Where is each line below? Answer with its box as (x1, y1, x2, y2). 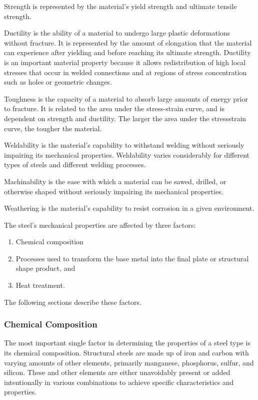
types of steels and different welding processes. (4, 159, 146, 170)
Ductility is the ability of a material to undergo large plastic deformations (4, 28, 230, 38)
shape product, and (15, 263, 75, 273)
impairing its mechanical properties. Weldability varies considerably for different (4, 149, 250, 160)
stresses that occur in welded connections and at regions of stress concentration (4, 67, 247, 77)
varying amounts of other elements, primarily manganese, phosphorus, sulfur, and (4, 357, 254, 367)
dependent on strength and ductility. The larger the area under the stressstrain (4, 113, 246, 123)
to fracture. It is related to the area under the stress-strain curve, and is (4, 103, 224, 114)
